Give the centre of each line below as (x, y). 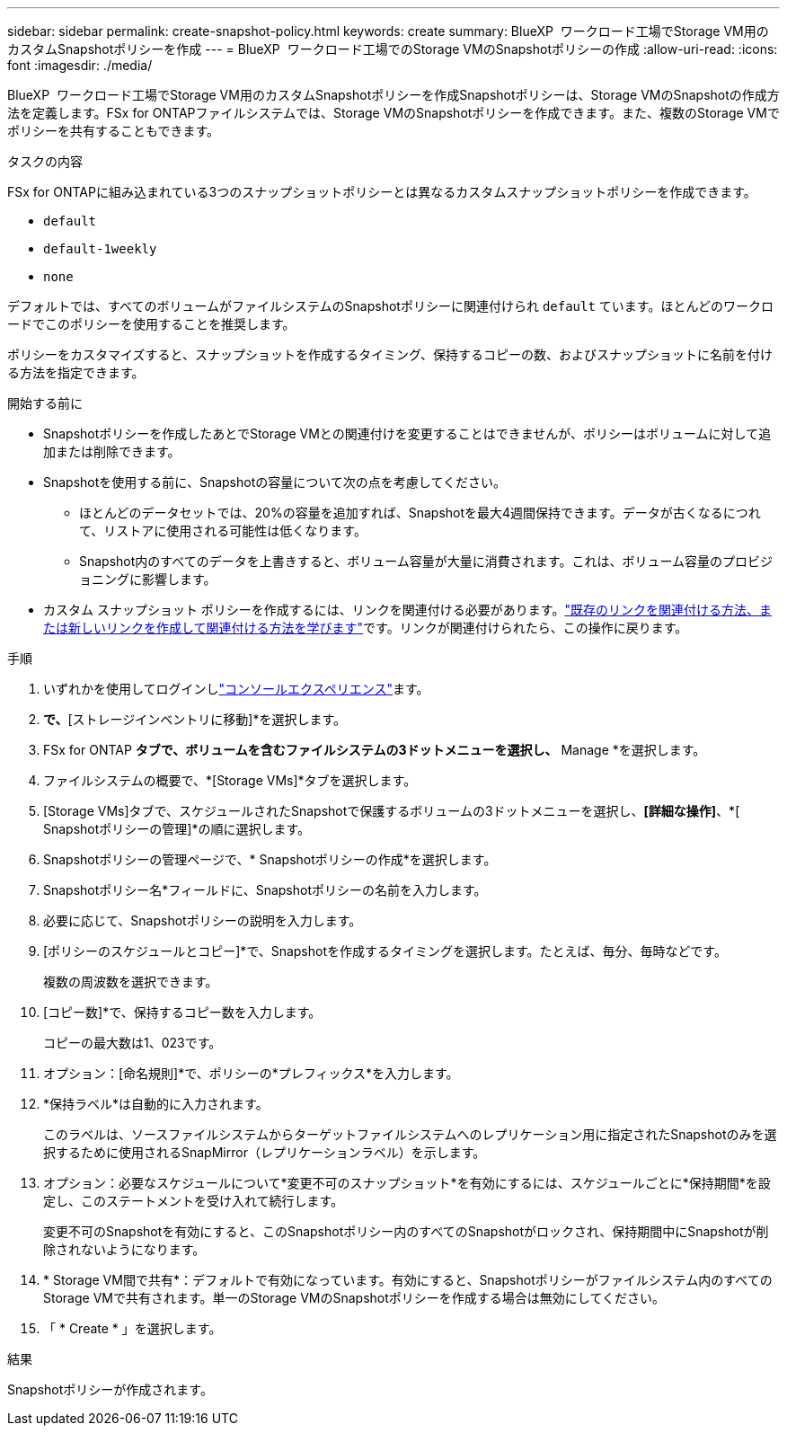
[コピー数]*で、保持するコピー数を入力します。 (182, 1012)
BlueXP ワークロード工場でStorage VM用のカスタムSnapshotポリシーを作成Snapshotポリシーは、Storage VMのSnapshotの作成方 (393, 95)
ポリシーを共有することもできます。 (114, 131)
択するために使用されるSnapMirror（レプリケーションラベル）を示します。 (265, 1152)
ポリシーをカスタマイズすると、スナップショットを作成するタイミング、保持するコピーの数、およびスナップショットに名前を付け (390, 354)
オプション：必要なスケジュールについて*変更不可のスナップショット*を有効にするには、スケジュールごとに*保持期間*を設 (407, 1183)
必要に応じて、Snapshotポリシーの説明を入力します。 (203, 920)
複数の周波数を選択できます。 (131, 982)
